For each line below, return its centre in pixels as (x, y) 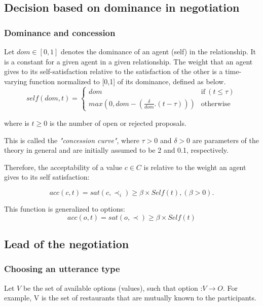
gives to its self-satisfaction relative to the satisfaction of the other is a (114, 71)
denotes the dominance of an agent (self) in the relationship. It (158, 51)
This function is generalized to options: (65, 208)
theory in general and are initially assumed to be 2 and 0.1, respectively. (116, 150)
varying (16, 81)
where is (17, 123)
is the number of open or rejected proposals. (118, 123)
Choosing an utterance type (62, 269)
